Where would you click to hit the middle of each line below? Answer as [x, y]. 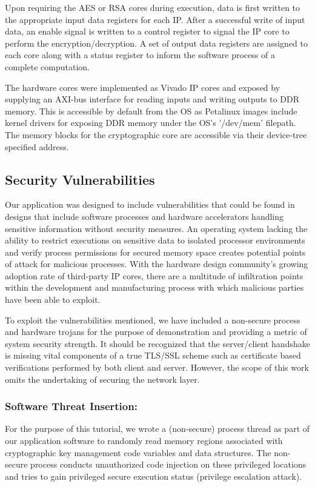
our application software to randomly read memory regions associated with [144, 441]
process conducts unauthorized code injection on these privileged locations [168, 464]
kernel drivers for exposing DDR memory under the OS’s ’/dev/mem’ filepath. [151, 123]
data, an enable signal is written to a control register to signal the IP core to [147, 31]
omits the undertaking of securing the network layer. [102, 379]
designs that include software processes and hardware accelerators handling [144, 216]
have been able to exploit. [53, 300]
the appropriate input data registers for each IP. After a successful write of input [155, 19]
